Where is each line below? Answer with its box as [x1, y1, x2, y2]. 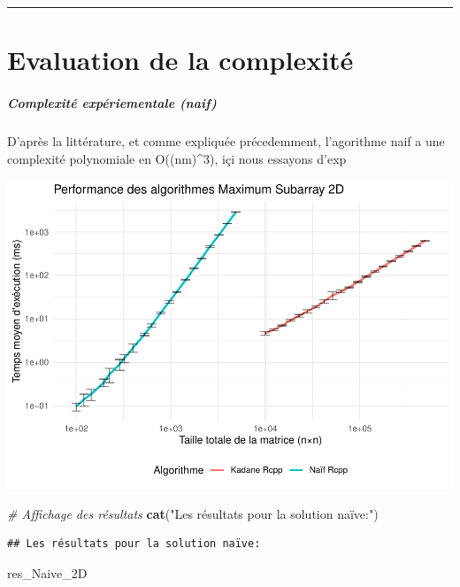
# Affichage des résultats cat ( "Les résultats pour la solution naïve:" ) [7, 504, 379, 522]
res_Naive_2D [7, 563, 88, 582]
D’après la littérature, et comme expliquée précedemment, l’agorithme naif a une [7, 131, 445, 150]
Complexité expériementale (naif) [7, 93, 217, 112]
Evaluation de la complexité [7, 42, 354, 78]
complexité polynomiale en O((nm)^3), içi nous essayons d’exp [7, 149, 347, 167]
